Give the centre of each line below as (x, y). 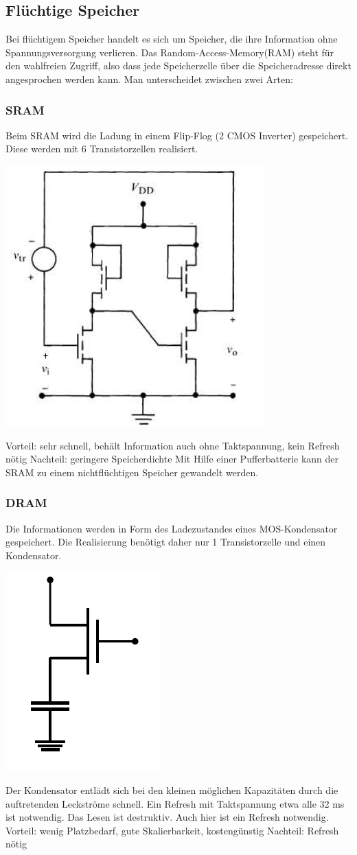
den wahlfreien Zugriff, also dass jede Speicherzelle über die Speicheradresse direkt (178, 66)
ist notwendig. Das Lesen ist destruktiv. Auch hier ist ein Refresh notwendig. (167, 817)
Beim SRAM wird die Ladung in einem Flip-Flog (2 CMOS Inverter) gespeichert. (177, 135)
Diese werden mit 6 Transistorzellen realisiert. (102, 149)
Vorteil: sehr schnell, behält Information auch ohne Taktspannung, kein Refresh (173, 445)
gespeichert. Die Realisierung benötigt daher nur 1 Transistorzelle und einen (166, 542)
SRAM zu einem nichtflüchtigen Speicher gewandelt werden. (132, 472)
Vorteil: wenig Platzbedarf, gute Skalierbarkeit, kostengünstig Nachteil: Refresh (172, 830)
